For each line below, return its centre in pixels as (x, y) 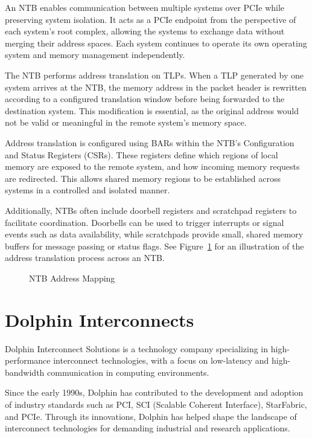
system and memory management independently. (95, 55)
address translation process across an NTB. (85, 258)
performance (28, 360)
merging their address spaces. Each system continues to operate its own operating (156, 43)
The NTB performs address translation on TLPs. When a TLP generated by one (154, 75)
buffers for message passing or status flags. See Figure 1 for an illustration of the (154, 246)
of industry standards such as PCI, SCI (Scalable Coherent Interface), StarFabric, (156, 404)
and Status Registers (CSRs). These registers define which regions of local (142, 154)
